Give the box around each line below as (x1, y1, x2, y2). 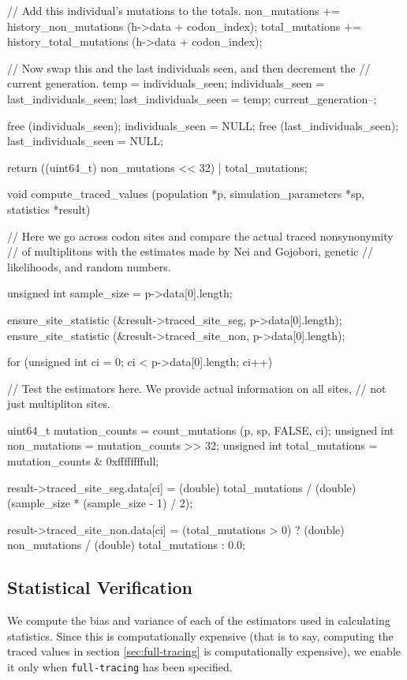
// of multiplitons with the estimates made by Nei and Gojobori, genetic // (7, 243, 373, 260)
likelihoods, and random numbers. (7, 258, 171, 275)
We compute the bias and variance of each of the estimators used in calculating (7, 612, 390, 629)
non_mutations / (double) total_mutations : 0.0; (7, 536, 245, 553)
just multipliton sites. (7, 395, 110, 412)
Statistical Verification (7, 575, 192, 600)
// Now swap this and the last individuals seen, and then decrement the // (7, 59, 371, 76)
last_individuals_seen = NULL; (7, 133, 163, 149)
